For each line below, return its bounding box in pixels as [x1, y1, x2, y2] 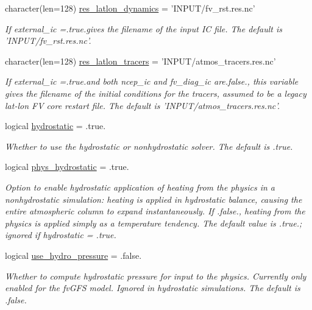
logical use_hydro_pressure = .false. [5, 248, 142, 261]
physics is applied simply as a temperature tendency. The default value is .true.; [5, 216, 302, 229]
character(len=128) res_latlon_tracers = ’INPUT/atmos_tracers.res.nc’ [5, 54, 276, 67]
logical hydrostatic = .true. [5, 119, 106, 132]
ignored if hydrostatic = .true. [5, 228, 116, 241]
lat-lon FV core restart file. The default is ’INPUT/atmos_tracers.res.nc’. [5, 99, 280, 111]
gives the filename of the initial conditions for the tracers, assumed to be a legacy [5, 86, 307, 99]
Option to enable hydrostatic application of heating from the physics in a [5, 180, 275, 193]
